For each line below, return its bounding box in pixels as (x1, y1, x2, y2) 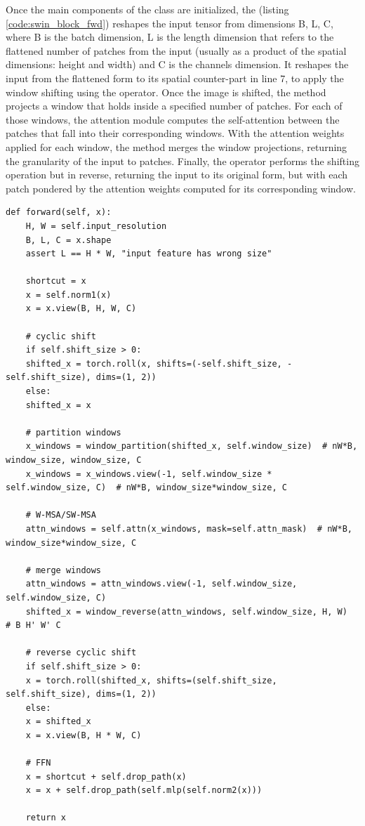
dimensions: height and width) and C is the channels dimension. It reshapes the (6, 57, 349, 72)
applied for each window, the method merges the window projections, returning (6, 139, 347, 154)
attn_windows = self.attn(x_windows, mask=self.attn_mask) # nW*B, (25, 523, 352, 534)
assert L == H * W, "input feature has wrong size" (25, 249, 272, 259)
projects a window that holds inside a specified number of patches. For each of (6, 98, 343, 113)
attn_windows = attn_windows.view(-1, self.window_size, (25, 579, 298, 589)
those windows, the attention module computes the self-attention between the (6, 112, 340, 126)
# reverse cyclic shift (25, 648, 137, 658)
